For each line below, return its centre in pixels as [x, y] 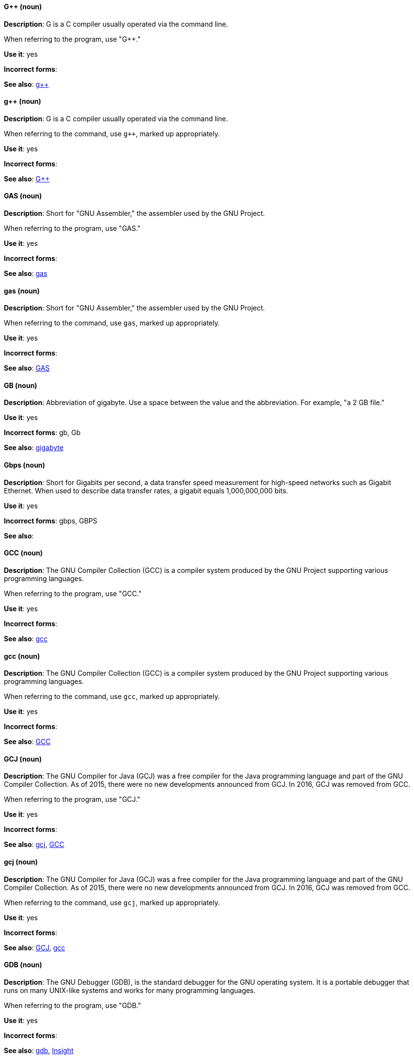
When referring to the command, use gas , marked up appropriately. [112, 323]
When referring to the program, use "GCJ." [72, 799]
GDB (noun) [23, 965]
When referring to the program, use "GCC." [73, 593]
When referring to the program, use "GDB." [72, 1005]
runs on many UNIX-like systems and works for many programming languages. [130, 990]
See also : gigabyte [34, 448]
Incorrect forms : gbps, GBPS [51, 521]
